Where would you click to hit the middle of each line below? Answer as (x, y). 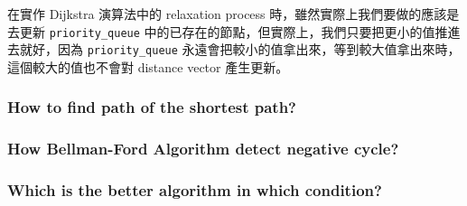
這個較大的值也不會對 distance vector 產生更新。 (148, 66)
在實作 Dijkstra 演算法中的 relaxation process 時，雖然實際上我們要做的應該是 (233, 14)
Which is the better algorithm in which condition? (195, 190)
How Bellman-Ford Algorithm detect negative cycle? (203, 149)
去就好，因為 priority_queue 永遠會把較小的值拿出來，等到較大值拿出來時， (234, 49)
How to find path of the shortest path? (152, 107)
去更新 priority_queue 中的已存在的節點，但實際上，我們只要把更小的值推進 (234, 31)
